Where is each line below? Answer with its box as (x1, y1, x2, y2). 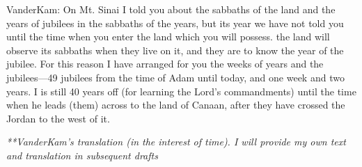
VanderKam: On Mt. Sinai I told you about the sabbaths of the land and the (6, 2, 336, 16)
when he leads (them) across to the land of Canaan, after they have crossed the (6, 97, 345, 112)
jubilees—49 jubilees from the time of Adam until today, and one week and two (6, 70, 345, 84)
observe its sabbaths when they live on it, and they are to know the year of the (6, 42, 344, 57)
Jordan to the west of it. (6, 111, 110, 125)
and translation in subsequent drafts (6, 148, 158, 162)
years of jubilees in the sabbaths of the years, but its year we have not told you (6, 15, 344, 30)
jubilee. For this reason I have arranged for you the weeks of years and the (6, 56, 324, 71)
